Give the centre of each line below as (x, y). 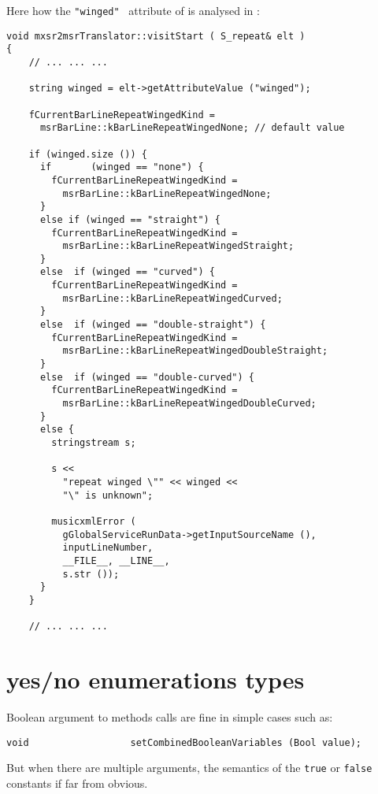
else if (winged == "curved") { (127, 272)
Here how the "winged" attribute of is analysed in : (133, 10)
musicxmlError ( (94, 521)
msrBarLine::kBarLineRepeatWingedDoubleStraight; (195, 351)
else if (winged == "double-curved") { (147, 377)
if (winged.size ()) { (88, 154)
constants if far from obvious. (77, 783)
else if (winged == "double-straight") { (153, 325)
